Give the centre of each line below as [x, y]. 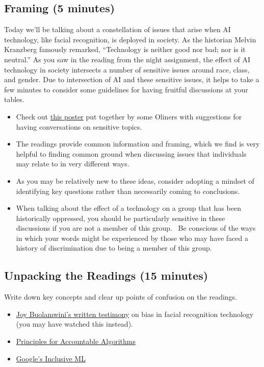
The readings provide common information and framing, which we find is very [138, 144]
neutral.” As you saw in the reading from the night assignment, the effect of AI [127, 59]
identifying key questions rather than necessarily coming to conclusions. [128, 191]
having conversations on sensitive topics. [79, 126]
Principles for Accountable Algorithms [76, 341]
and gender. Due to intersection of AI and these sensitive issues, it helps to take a [132, 79]
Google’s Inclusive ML [51, 358]
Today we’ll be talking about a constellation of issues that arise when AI [117, 29]
